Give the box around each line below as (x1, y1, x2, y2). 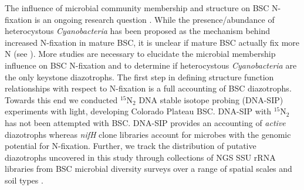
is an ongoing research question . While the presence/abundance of (34, 13, 275, 25)
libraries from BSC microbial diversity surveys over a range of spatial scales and (5, 162, 292, 175)
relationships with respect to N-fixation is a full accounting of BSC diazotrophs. (5, 82, 292, 94)
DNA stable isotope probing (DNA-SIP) (139, 93, 283, 106)
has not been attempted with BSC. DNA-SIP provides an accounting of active (5, 116, 286, 128)
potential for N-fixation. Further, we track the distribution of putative (5, 140, 256, 152)
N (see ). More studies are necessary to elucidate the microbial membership (5, 48, 276, 60)
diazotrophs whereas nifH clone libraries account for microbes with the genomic (5, 128, 291, 140)
